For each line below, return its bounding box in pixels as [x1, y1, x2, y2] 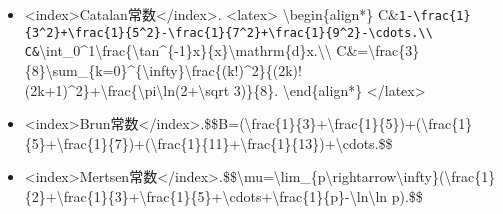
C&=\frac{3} [336, 40, 420, 61]
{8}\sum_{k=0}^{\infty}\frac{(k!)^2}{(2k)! [24, 59, 302, 80]
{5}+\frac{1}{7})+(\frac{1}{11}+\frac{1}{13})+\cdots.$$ [24, 132, 393, 153]
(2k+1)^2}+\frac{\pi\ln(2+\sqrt [24, 79, 230, 100]
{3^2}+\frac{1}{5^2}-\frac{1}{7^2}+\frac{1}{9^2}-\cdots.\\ [24, 25, 433, 40]
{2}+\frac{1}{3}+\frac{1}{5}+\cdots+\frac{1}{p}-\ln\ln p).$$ [24, 185, 423, 206]
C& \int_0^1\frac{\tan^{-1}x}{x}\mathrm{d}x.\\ [24, 40, 332, 61]
